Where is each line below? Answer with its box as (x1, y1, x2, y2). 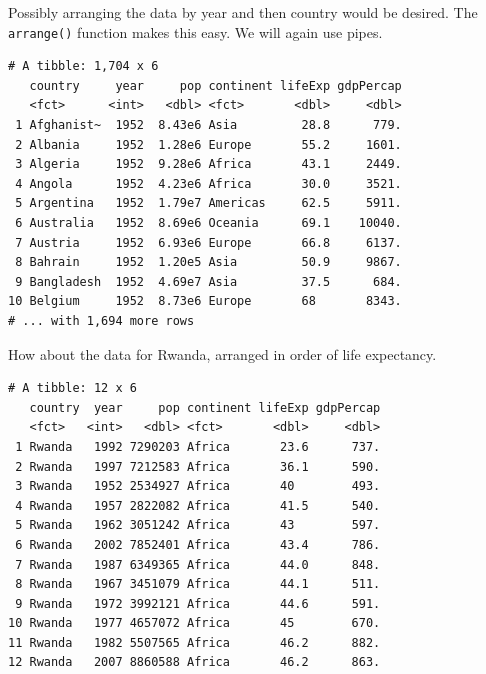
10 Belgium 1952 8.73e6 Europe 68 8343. (8, 294, 402, 309)
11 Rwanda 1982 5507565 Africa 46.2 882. (8, 635, 381, 650)
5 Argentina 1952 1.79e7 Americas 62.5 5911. (15, 196, 402, 211)
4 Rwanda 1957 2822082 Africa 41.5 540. (15, 498, 381, 513)
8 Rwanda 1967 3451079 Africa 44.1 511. (15, 577, 381, 592)
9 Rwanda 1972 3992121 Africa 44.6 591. (15, 596, 381, 611)
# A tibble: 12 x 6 (8, 381, 137, 396)
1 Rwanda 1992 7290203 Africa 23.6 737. (15, 439, 381, 454)
